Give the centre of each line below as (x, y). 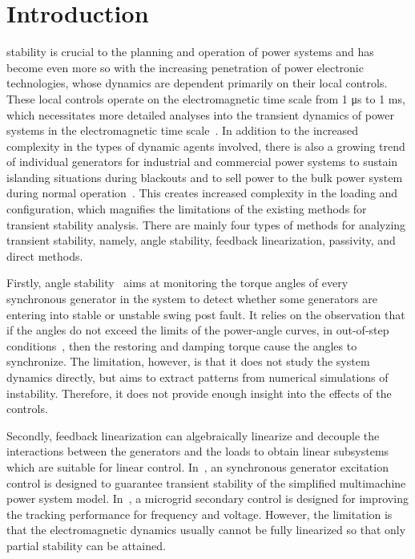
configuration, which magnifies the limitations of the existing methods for (187, 209)
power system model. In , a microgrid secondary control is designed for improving (207, 498)
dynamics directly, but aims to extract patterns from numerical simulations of (197, 377)
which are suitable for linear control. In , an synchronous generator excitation (197, 466)
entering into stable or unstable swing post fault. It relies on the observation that (206, 314)
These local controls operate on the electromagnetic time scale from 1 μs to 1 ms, (206, 98)
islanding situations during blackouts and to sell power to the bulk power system (205, 177)
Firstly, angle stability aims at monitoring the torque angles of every (177, 283)
